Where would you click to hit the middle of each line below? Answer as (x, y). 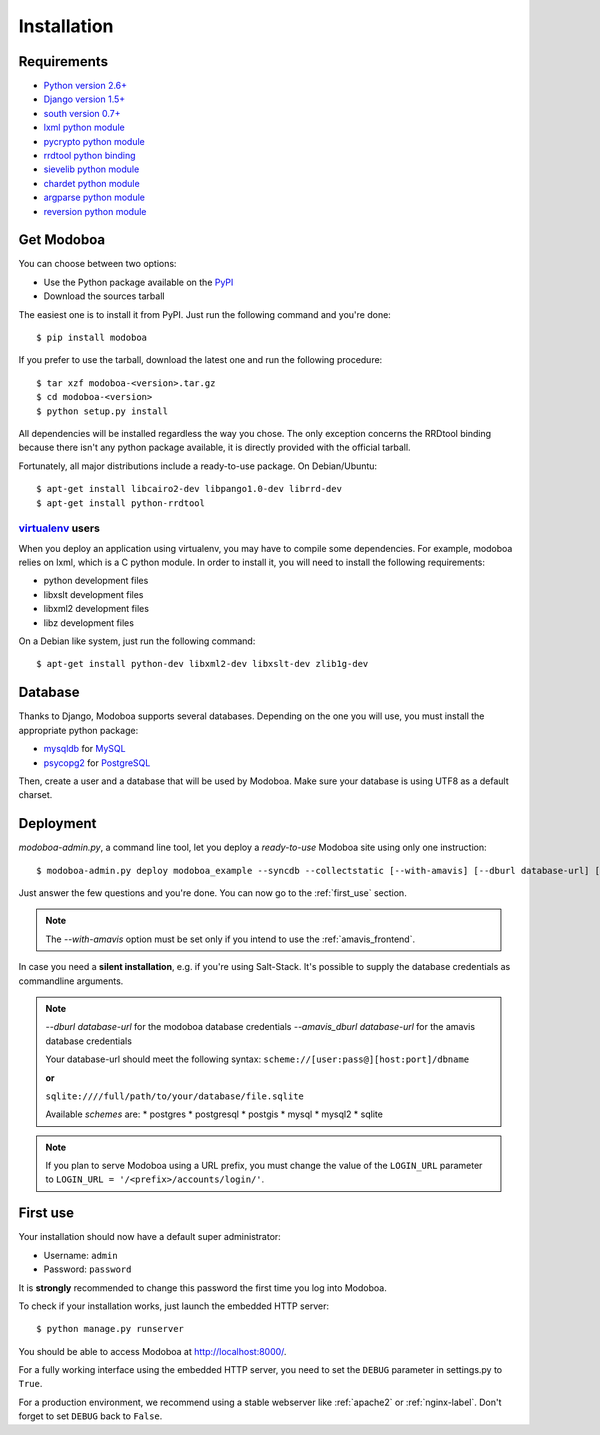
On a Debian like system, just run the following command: (137, 641)
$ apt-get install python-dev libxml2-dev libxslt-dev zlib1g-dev (202, 664)
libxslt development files (93, 594)
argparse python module (94, 197)
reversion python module (95, 211)
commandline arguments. (71, 981)
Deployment (57, 823)
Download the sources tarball (104, 296)
